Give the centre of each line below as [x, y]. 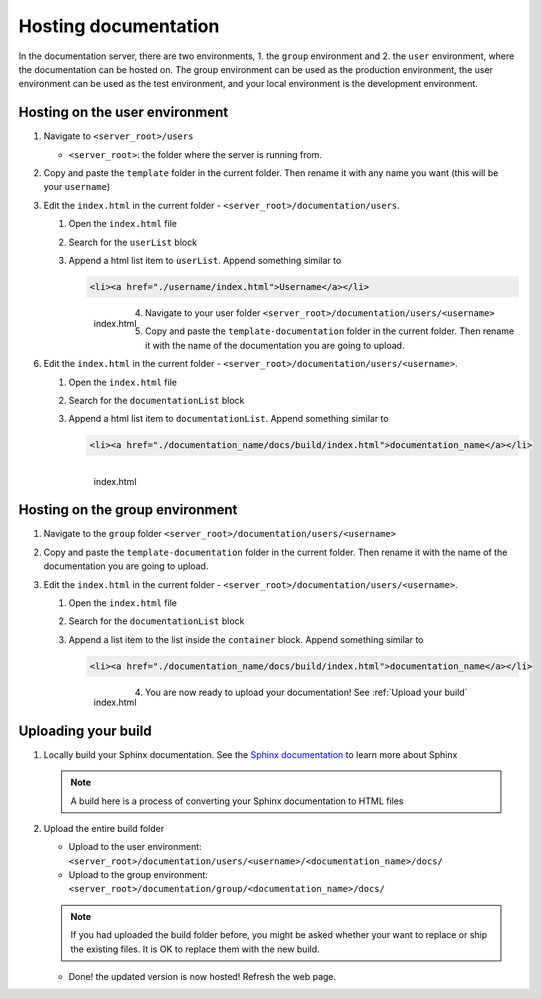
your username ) [77, 187]
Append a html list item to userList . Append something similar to [205, 260]
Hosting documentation [119, 26]
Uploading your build [85, 730]
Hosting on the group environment [128, 510]
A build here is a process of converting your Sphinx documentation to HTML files [237, 801]
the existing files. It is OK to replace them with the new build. [195, 949]
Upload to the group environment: [138, 875]
